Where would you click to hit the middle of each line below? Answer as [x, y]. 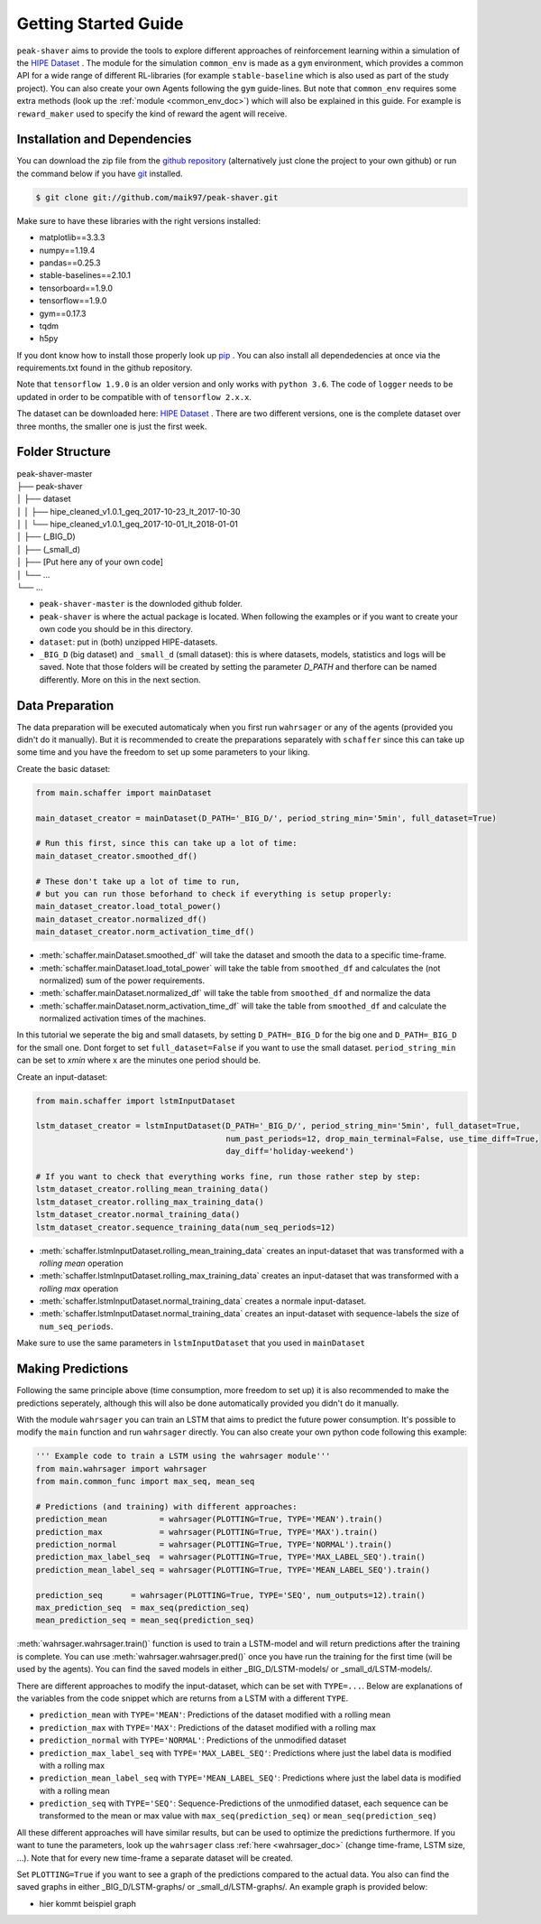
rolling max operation [79, 1288]
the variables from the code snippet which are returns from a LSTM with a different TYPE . [183, 1698]
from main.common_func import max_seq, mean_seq [145, 1482]
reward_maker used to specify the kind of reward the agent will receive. [152, 114]
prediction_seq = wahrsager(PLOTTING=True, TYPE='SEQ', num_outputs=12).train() [230, 1595]
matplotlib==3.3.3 [72, 237]
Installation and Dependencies [104, 139]
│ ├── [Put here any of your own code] [90, 562]
